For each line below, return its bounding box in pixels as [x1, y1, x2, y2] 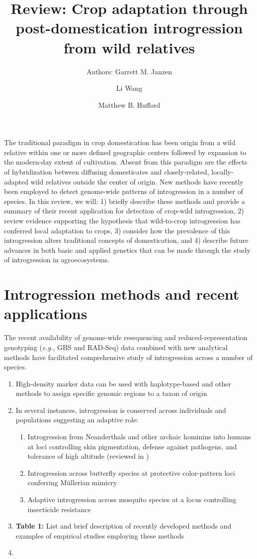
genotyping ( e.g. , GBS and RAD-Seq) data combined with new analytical [4, 342, 228, 352]
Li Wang [116, 83, 143, 93]
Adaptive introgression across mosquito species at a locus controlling [27, 494, 237, 505]
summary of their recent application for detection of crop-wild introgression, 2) [4, 205, 244, 216]
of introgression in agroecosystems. [4, 254, 110, 265]
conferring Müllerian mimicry [27, 477, 117, 488]
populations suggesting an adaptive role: [15, 414, 139, 425]
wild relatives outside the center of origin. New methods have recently [30, 176, 244, 186]
